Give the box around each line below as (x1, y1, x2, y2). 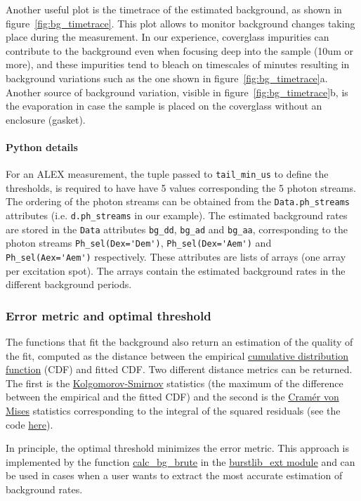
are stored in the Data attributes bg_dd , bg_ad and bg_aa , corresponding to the (6, 221, 348, 236)
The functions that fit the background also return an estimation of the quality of (6, 334, 353, 349)
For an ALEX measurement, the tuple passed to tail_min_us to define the (6, 167, 329, 181)
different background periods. (6, 277, 132, 292)
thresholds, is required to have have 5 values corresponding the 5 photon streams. (6, 180, 356, 195)
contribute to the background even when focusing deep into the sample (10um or (6, 43, 353, 58)
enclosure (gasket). (6, 112, 86, 126)
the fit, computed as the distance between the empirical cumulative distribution (6, 348, 348, 363)
